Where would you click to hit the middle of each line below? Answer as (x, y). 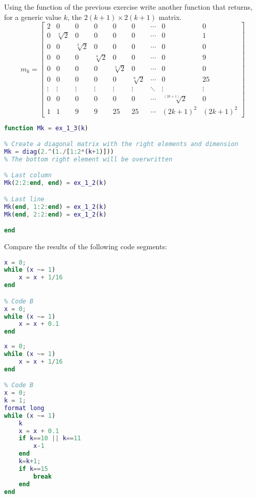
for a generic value (33, 17)
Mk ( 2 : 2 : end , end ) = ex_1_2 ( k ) (55, 183)
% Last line (24, 199)
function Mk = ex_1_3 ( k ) (46, 128)
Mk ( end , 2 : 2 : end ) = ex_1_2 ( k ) (55, 214)
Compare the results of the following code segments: (86, 246)
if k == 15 (33, 469)
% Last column (28, 175)
